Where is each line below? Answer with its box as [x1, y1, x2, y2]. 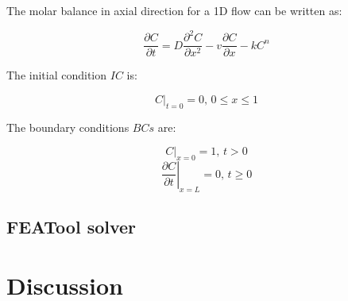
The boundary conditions [6, 118, 130, 135]
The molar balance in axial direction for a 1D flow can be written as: [6, 2, 342, 18]
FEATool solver [6, 214, 137, 239]
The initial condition [6, 67, 107, 83]
